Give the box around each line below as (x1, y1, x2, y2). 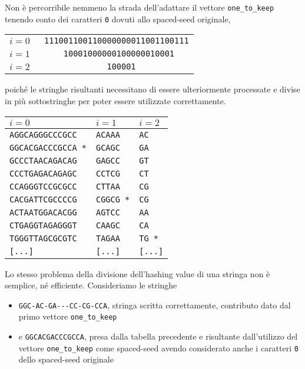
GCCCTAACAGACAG (9, 155, 77, 165)
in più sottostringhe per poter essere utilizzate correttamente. (5, 94, 226, 107)
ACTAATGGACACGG (9, 207, 77, 217)
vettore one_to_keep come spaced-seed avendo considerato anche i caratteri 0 (18, 341, 299, 354)
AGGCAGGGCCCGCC (9, 129, 77, 139)
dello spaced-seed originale (18, 353, 114, 365)
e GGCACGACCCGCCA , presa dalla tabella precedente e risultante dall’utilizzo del (18, 330, 298, 342)
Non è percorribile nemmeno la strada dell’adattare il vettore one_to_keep (5, 1, 274, 13)
